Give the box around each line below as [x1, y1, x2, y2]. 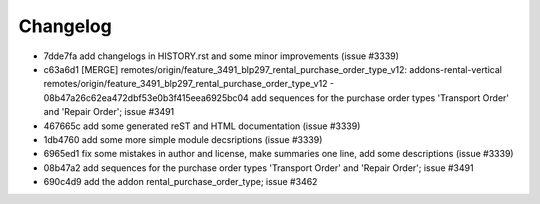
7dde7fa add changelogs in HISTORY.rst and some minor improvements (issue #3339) [43, 50, 400, 62]
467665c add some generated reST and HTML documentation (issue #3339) [43, 120, 361, 132]
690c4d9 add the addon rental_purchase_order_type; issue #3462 [43, 176, 318, 188]
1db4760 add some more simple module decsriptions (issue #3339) [43, 133, 323, 145]
